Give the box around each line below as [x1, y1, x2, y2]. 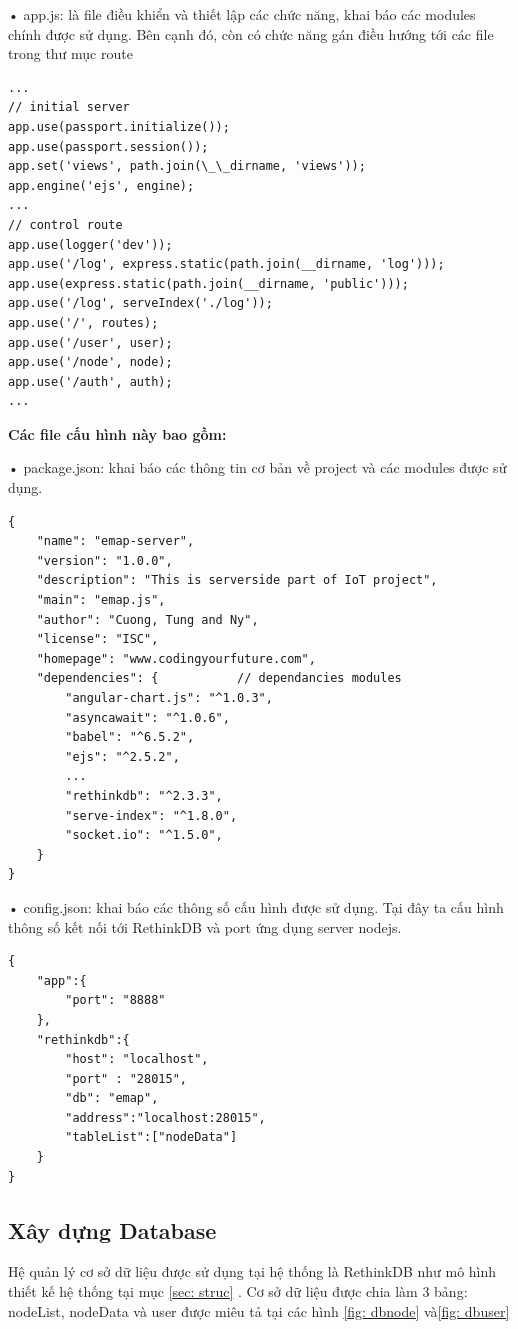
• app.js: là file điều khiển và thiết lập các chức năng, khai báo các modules [8, 4, 476, 24]
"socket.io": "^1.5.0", [65, 828, 223, 843]
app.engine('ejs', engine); [8, 178, 195, 193]
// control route [8, 217, 123, 232]
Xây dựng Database [8, 1214, 217, 1245]
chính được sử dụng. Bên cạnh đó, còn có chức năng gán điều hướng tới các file [8, 23, 494, 44]
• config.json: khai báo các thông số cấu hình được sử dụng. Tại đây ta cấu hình [8, 896, 504, 917]
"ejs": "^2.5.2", [65, 749, 180, 764]
